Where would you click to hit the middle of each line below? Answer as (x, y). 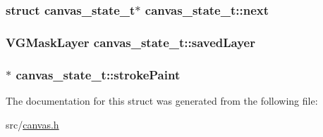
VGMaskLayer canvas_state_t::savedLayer (130, 42)
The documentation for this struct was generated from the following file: (162, 100)
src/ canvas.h (32, 124)
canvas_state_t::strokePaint (98, 74)
